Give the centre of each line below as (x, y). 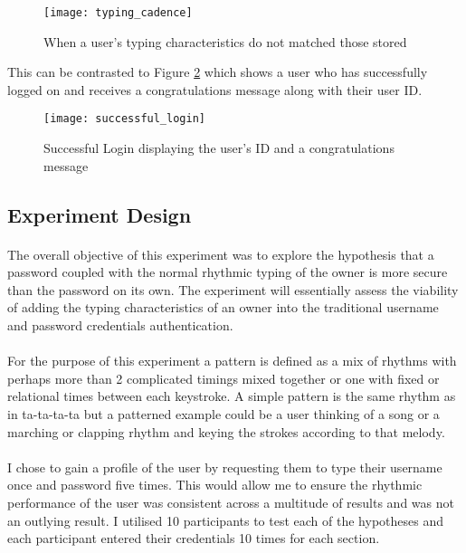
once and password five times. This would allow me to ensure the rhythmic (215, 485)
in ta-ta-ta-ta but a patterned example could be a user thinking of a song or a (223, 414)
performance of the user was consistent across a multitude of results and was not (231, 502)
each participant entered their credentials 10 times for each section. (194, 538)
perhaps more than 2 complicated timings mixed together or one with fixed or (223, 378)
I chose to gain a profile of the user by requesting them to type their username (225, 467)
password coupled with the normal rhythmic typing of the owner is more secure (228, 272)
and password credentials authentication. (120, 325)
